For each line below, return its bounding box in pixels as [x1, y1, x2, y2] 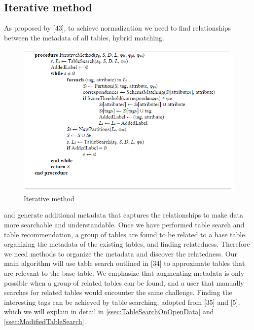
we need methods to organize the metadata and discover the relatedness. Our [4, 248, 237, 258]
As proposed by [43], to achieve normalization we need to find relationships [4, 23, 231, 33]
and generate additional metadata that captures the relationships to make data [4, 210, 243, 220]
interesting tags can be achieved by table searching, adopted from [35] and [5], [4, 296, 240, 307]
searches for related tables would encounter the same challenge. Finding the [4, 287, 232, 297]
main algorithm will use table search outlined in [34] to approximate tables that [4, 258, 245, 268]
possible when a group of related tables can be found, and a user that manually [4, 277, 244, 288]
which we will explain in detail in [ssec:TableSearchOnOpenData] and [4, 306, 214, 317]
